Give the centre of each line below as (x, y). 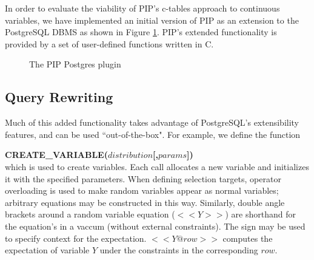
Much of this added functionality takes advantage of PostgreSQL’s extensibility (152, 122)
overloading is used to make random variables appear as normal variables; (142, 190)
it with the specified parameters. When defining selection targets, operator (143, 178)
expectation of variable (47, 250)
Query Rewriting (59, 97)
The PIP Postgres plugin (75, 64)
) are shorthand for (260, 214)
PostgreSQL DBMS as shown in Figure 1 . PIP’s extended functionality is (141, 32)
